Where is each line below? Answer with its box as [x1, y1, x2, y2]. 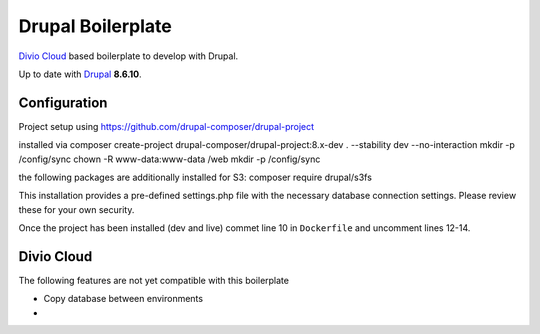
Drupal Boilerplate [18, 15, 172, 37]
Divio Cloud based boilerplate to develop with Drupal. [18, 50, 239, 62]
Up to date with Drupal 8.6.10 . [18, 68, 142, 80]
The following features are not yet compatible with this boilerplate [18, 275, 290, 287]
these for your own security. [18, 203, 135, 215]
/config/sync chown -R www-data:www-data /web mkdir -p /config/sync [18, 153, 321, 165]
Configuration [18, 94, 108, 111]
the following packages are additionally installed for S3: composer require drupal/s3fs [18, 171, 372, 184]
